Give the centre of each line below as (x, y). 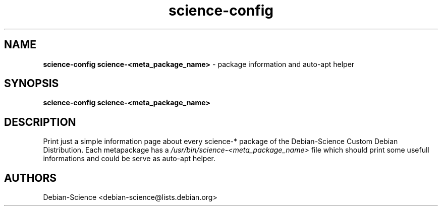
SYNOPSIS (32, 84)
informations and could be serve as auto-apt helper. (129, 159)
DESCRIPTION (40, 122)
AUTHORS (31, 178)
